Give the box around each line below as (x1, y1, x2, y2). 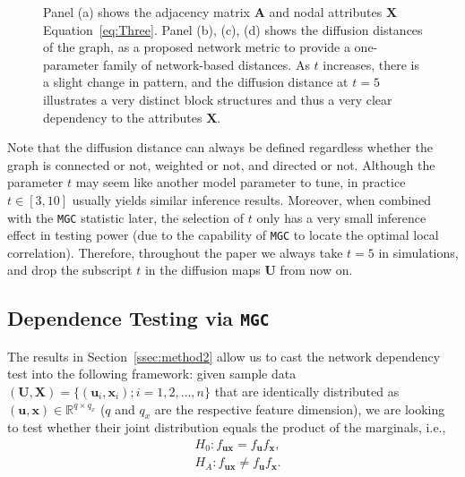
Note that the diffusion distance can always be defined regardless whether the (7, 138, 433, 157)
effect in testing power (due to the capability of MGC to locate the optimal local (7, 226, 439, 244)
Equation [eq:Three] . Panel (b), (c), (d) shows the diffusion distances (43, 20, 423, 38)
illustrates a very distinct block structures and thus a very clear (43, 89, 392, 108)
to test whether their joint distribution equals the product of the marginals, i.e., (7, 418, 446, 437)
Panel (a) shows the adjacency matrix (43, 3, 250, 21)
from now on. (280, 260, 353, 279)
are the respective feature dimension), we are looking (154, 399, 445, 418)
